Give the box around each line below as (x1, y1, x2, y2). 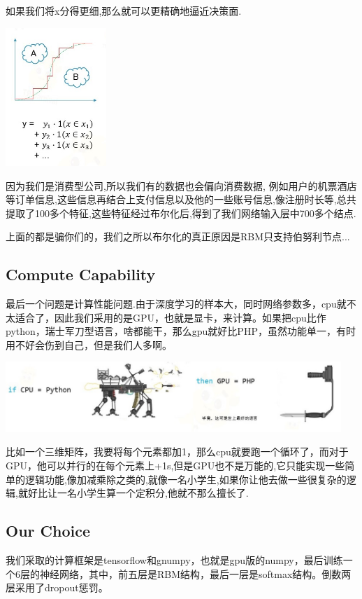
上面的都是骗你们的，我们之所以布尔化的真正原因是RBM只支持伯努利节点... (6, 229, 350, 244)
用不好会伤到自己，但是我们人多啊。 (6, 337, 172, 352)
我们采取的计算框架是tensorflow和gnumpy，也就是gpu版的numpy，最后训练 (6, 552, 343, 567)
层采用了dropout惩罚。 (6, 580, 108, 595)
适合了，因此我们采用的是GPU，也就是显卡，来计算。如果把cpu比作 (15, 310, 326, 324)
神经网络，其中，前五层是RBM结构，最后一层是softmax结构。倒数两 (39, 566, 352, 581)
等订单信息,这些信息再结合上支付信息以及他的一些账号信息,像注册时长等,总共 (6, 192, 356, 207)
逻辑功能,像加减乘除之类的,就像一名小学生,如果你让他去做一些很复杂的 (24, 471, 347, 486)
